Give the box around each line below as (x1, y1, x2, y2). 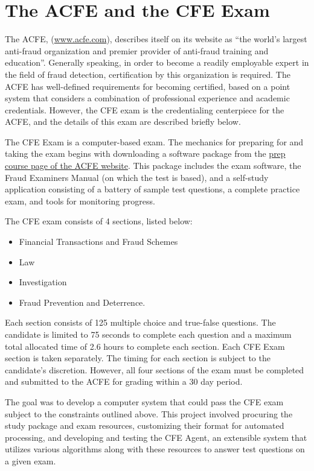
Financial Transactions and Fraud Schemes (19, 235, 178, 248)
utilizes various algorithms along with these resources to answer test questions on (5, 443, 305, 455)
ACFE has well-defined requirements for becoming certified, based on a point (5, 80, 290, 92)
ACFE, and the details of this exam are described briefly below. (5, 115, 241, 128)
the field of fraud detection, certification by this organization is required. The (5, 68, 290, 80)
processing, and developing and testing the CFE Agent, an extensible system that (5, 431, 307, 443)
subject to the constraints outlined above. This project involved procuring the (5, 407, 293, 420)
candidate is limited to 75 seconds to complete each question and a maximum (5, 328, 292, 340)
